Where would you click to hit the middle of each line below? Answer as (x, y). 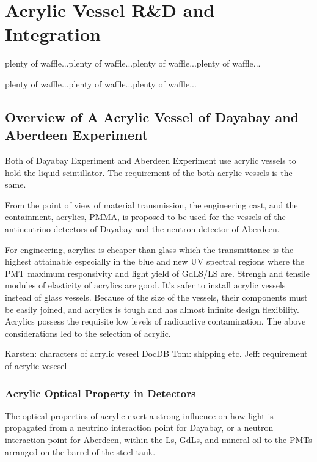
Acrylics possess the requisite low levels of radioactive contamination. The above (155, 321)
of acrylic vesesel (36, 365)
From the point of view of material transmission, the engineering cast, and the (151, 204)
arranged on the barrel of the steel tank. (80, 451)
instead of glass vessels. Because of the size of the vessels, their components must (156, 297)
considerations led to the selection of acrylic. (88, 333)
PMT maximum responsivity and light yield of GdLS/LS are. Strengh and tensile (157, 273)
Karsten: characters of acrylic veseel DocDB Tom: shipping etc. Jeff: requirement (156, 354)
